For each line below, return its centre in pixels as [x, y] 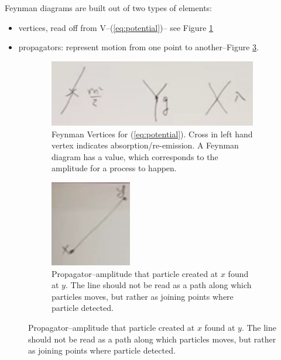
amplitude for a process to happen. [114, 168]
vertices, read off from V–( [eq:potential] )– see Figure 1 [116, 27]
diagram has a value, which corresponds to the [135, 156]
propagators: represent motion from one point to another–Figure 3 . [138, 47]
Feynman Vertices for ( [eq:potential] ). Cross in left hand [152, 134]
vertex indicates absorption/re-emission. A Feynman [145, 145]
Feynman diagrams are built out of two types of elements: [108, 8]
